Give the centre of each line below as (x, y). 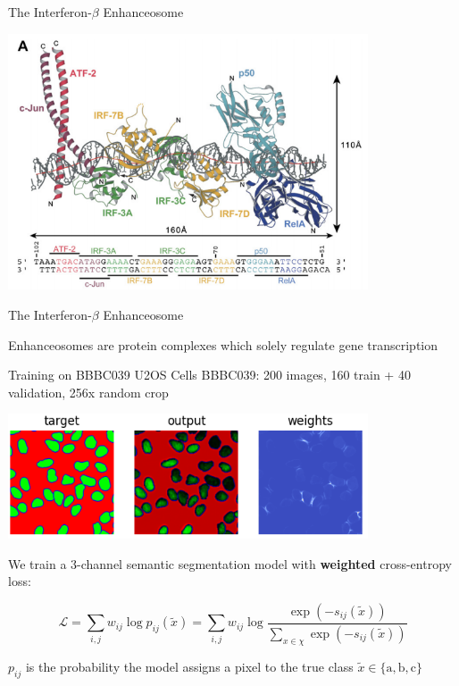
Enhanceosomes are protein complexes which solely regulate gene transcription (223, 344)
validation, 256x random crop (88, 392)
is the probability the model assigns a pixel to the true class (189, 666)
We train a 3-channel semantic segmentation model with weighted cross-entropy (230, 563)
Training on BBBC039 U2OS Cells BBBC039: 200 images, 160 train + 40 (209, 375)
